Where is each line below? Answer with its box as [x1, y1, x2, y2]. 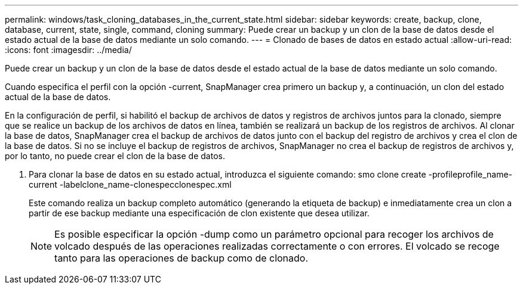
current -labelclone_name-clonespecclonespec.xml [29, 179, 232, 189]
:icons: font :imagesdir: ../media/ [5, 45, 132, 55]
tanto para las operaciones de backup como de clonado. [54, 252, 309, 264]
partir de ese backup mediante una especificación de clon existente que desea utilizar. [29, 208, 370, 218]
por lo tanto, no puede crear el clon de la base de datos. [5, 151, 225, 161]
